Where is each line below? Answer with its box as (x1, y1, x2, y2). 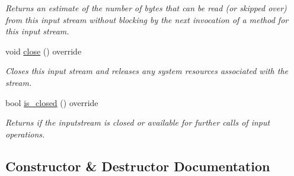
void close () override (5, 44, 82, 57)
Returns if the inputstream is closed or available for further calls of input (5, 116, 270, 129)
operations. (5, 127, 45, 140)
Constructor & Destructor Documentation (5, 156, 270, 175)
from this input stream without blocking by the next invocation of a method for (5, 13, 289, 25)
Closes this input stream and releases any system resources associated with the (5, 65, 289, 77)
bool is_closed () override (5, 96, 98, 108)
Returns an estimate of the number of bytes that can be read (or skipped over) (5, 2, 287, 14)
